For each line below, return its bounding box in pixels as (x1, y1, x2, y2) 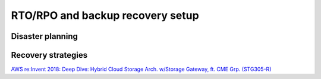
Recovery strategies (11, 50, 88, 60)
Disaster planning (11, 31, 78, 41)
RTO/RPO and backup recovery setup (11, 9, 199, 22)
